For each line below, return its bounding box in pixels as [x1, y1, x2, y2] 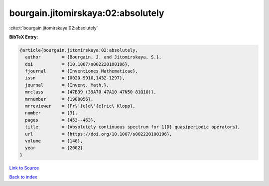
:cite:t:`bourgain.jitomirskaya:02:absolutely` [9, 25, 98, 31]
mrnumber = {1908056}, [25, 96, 94, 102]
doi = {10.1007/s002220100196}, [25, 61, 131, 67]
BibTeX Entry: [9, 34, 38, 40]
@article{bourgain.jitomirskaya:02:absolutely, [19, 47, 138, 53]
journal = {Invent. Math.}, [25, 82, 110, 88]
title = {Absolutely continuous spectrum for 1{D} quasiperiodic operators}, [25, 124, 241, 130]
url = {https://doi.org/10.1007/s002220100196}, [25, 131, 172, 137]
